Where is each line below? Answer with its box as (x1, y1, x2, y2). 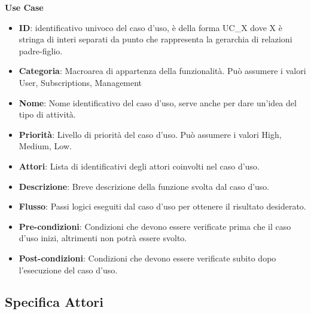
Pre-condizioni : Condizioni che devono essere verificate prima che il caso (19, 220, 291, 232)
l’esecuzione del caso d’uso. (19, 263, 118, 276)
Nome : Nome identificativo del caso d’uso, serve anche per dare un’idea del (19, 96, 297, 109)
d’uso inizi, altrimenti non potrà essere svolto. (19, 232, 187, 244)
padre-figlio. (19, 44, 63, 57)
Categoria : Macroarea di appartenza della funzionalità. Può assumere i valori (19, 64, 306, 77)
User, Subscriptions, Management (19, 76, 142, 88)
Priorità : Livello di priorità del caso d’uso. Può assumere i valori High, (19, 128, 282, 140)
